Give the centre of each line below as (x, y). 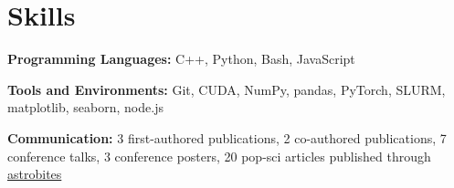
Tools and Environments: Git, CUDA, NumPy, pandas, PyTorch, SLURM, (227, 89)
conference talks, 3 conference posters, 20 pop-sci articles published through (219, 156)
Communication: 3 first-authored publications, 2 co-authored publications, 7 (227, 137)
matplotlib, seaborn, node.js (85, 107)
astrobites (35, 174)
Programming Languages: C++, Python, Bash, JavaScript (181, 59)
